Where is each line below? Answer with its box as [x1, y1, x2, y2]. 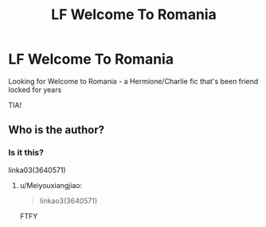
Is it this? [8, 147, 44, 158]
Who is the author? [8, 123, 105, 137]
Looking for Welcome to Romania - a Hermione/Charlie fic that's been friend [8, 76, 259, 86]
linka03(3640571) [8, 165, 66, 175]
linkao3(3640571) [39, 196, 98, 206]
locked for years [8, 85, 62, 94]
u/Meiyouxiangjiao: [19, 180, 82, 190]
